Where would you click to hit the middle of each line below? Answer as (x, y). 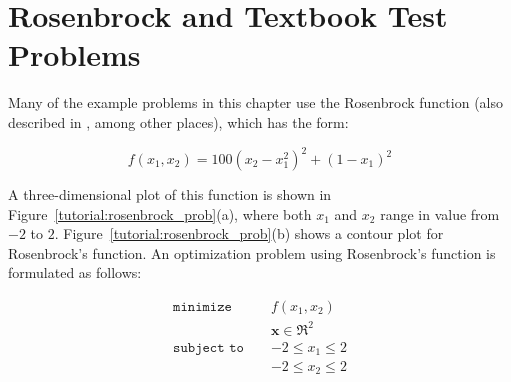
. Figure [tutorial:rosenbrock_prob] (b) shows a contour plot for (249, 233)
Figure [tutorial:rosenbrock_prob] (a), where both (160, 213)
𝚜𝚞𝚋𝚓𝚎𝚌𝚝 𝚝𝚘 (208, 347)
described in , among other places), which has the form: (178, 121)
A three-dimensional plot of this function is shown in (170, 194)
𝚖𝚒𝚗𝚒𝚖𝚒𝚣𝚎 (202, 306)
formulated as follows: (75, 272)
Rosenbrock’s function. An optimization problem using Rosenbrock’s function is (252, 252)
